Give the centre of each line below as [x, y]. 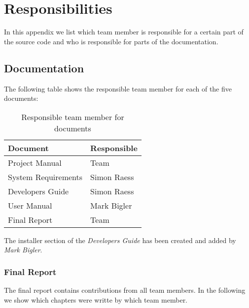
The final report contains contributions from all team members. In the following [125, 290]
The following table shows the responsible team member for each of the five [118, 88]
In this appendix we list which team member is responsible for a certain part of [124, 32]
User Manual [30, 205]
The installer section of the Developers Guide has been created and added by [120, 240]
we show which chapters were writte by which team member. [96, 299]
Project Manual [35, 162]
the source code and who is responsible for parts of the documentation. [111, 41]
